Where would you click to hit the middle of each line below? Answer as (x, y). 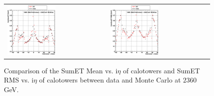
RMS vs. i (19, 80)
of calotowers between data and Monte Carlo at (110, 80)
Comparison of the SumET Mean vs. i (61, 70)
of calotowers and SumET (161, 70)
